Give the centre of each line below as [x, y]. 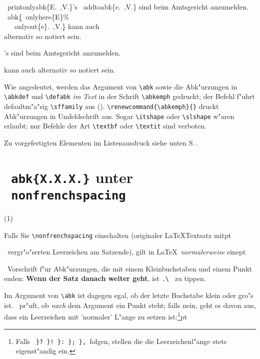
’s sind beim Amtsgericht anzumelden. [62, 53]
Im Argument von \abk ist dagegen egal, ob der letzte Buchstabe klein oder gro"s [129, 295]
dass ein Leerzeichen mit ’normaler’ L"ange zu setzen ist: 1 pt [96, 316]
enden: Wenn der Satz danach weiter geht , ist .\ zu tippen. [105, 278]
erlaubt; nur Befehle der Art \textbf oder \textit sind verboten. [105, 126]
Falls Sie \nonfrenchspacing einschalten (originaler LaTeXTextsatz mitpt [118, 235]
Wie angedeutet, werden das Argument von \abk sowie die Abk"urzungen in [121, 86]
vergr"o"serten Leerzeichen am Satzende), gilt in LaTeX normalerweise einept [126, 252]
